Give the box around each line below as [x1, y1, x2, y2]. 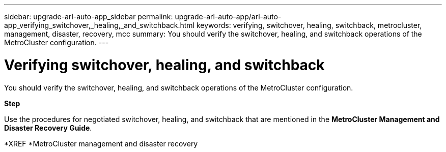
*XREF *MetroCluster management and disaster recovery [4, 139, 198, 148]
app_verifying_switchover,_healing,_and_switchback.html [4, 21, 194, 29]
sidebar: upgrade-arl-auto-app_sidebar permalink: [4, 12, 173, 21]
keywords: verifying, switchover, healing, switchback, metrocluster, [196, 21, 422, 29]
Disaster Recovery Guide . [4, 123, 92, 132]
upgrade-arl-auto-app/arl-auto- [175, 12, 282, 21]
